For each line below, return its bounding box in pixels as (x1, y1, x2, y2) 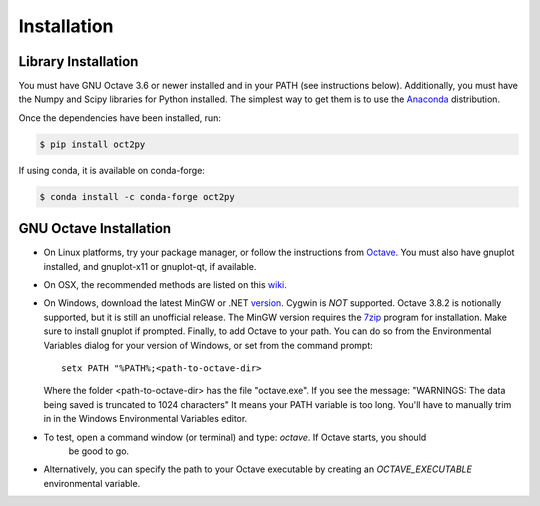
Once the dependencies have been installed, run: (18, 111, 222, 124)
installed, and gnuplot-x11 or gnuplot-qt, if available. (43, 260, 257, 272)
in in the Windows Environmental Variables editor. (43, 413, 248, 425)
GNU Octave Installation (18, 220, 172, 237)
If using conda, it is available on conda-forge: (18, 164, 205, 176)
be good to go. (68, 445, 130, 457)
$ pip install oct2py (39, 138, 146, 150)
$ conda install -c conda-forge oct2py (39, 191, 235, 202)
